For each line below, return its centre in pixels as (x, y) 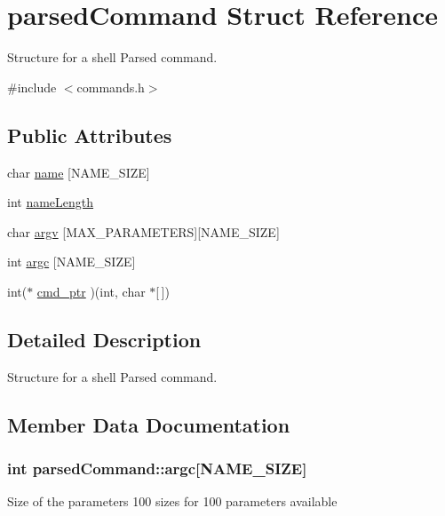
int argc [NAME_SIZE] (72, 262)
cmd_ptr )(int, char (91, 291)
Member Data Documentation (149, 424)
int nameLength (51, 202)
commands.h (111, 87)
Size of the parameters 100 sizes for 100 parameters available (172, 501)
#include (32, 87)
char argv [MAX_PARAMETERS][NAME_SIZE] (143, 231)
